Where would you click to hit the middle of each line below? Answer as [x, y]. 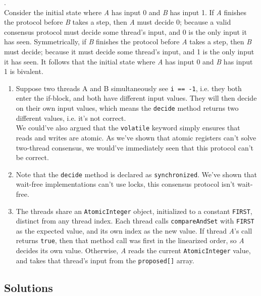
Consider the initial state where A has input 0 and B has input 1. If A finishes [125, 12]
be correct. [32, 157]
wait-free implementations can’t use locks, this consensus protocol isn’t [125, 184]
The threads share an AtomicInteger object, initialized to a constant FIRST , [134, 211]
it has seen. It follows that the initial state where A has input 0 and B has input [128, 61]
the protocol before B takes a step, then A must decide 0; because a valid [118, 22]
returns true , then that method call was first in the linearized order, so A [130, 240]
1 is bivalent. [24, 71]
